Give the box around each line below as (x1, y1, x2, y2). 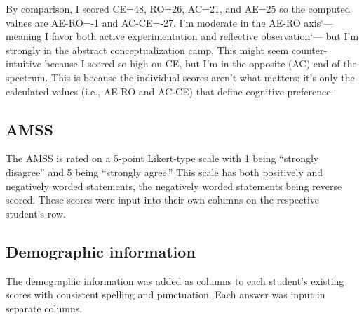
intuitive (6, 56, 41, 71)
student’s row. (6, 206, 66, 220)
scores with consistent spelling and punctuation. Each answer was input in (6, 287, 325, 302)
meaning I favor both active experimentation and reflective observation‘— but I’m (6, 29, 359, 44)
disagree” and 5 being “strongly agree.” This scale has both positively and (6, 164, 323, 179)
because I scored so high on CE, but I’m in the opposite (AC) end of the (44, 56, 357, 71)
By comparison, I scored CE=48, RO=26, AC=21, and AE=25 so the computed (6, 1, 351, 15)
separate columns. (6, 300, 83, 315)
